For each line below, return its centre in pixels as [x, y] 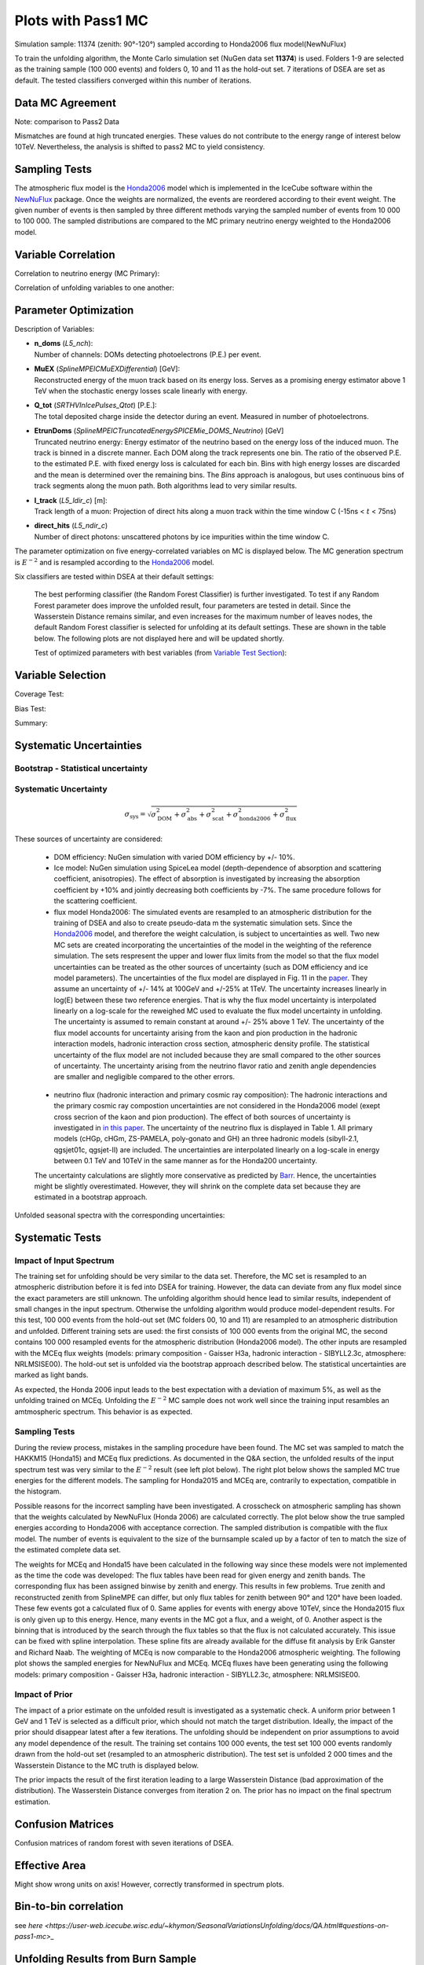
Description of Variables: [55, 329]
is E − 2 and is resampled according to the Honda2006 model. [115, 562]
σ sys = [135, 815]
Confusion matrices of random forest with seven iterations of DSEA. [124, 1842]
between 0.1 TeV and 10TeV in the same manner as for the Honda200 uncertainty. [186, 1161]
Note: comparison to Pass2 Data [67, 121]
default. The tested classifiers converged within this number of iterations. [133, 80]
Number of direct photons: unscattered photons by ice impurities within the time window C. [182, 536]
